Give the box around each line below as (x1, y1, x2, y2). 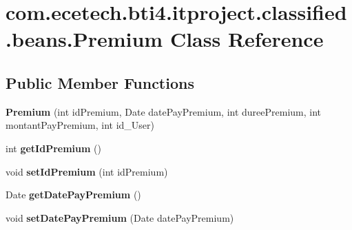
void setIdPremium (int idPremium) (6, 164, 168, 178)
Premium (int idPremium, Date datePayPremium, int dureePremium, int (6, 104, 322, 118)
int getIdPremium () (6, 140, 101, 155)
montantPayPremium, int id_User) (6, 118, 155, 132)
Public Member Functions (6, 72, 194, 93)
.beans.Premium (6, 25, 163, 53)
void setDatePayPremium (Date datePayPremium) (6, 210, 234, 224)
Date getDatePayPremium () (6, 187, 141, 202)
